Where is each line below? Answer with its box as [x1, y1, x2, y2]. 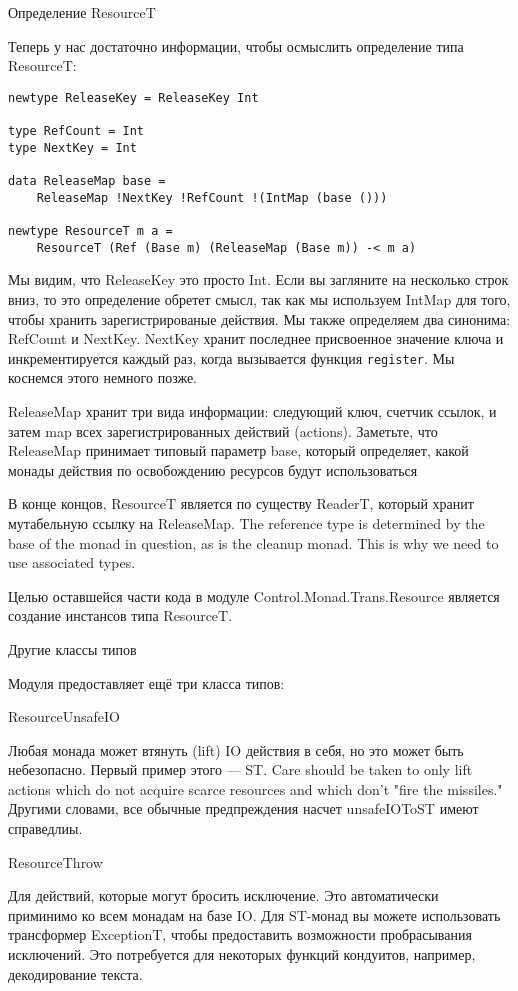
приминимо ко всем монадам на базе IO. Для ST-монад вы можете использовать [8, 904, 501, 925]
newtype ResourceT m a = [8, 224, 173, 239]
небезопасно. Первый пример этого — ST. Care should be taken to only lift [8, 759, 473, 780]
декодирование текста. [8, 963, 143, 984]
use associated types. [8, 552, 136, 573]
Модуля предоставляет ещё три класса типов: [8, 672, 285, 693]
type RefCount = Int [8, 124, 145, 139]
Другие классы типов [8, 638, 137, 659]
